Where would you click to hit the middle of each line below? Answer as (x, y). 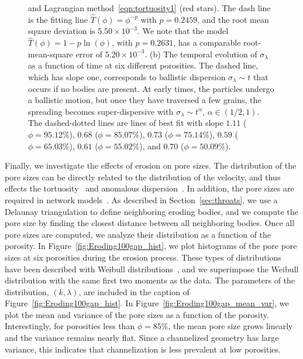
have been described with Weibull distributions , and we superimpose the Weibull (152, 269)
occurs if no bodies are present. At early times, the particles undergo (151, 88)
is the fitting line (58, 19)
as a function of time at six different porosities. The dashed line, (143, 65)
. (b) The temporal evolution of (201, 54)
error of (89, 54)
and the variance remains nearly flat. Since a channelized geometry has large (142, 338)
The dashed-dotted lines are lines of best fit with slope (126, 123)
